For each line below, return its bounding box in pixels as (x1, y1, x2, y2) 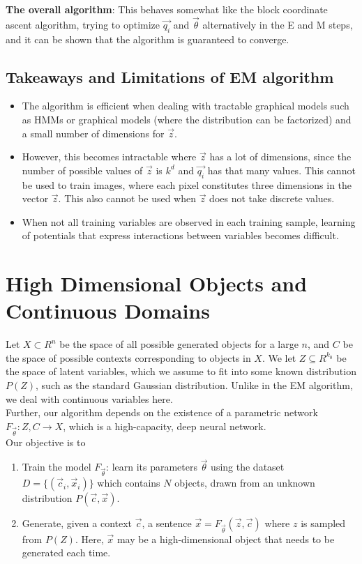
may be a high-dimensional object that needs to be (116, 531, 335, 546)
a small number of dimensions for (22, 125, 165, 140)
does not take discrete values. (209, 191, 335, 206)
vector (22, 191, 49, 206)
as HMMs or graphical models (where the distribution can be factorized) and (22, 112, 352, 126)
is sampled (301, 516, 346, 531)
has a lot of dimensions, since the (209, 149, 352, 164)
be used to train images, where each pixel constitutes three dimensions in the (22, 177, 352, 192)
